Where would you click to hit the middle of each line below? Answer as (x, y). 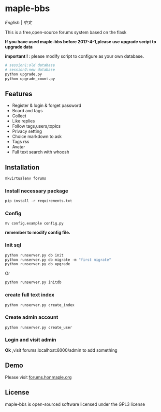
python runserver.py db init (34, 255)
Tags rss (21, 142)
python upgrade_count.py (30, 79)
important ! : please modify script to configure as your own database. (74, 56)
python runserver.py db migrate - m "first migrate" (58, 260)
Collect (19, 116)
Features (19, 94)
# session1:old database (30, 65)
